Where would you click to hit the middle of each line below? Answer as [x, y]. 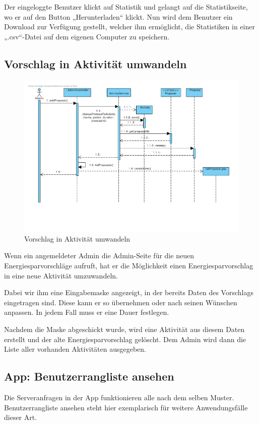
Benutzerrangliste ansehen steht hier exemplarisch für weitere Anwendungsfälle [126, 407]
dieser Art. [21, 417]
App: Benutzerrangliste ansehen [89, 376]
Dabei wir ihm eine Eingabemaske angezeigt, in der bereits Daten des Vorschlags [129, 292]
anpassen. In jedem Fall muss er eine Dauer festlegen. [87, 312]
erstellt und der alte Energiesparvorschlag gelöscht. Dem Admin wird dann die [125, 339]
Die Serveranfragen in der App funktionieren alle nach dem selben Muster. [119, 397]
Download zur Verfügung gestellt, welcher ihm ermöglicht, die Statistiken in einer [129, 27]
